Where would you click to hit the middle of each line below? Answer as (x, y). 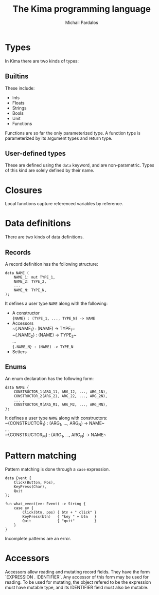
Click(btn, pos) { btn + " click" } (60, 512)
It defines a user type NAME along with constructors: (56, 418)
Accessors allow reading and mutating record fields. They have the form (77, 572)
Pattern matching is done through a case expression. (58, 469)
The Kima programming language (82, 9)
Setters (19, 351)
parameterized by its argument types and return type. (59, 138)
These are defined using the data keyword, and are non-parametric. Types (80, 165)
